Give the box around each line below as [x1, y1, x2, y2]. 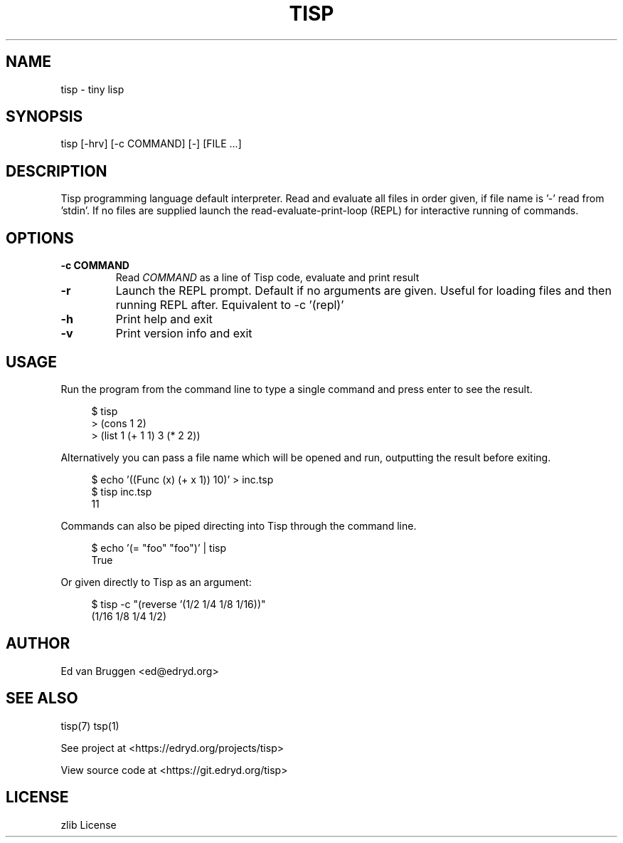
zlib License [60, 818, 117, 831]
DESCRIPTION [6, 162, 107, 180]
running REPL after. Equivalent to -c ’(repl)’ [115, 298, 344, 313]
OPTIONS [6, 229, 74, 247]
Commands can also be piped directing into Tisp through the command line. [60, 519, 417, 532]
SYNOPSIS [6, 108, 83, 126]
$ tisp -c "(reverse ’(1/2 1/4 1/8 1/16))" [91, 597, 266, 610]
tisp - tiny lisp [60, 83, 124, 95]
